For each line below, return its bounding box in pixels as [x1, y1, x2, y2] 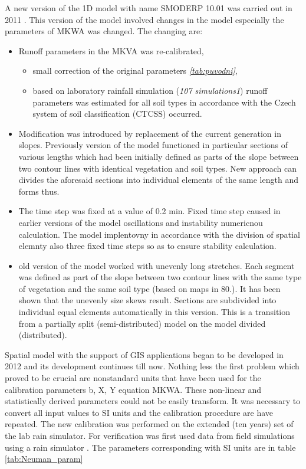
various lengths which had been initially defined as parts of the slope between [18, 150, 299, 162]
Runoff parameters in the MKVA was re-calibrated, [18, 44, 204, 57]
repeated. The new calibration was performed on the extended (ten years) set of [5, 418, 294, 430]
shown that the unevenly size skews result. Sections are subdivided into [18, 294, 277, 306]
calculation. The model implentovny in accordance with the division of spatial [18, 228, 300, 240]
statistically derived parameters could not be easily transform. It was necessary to [5, 395, 301, 407]
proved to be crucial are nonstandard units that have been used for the [5, 372, 261, 384]
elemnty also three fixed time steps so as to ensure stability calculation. [18, 240, 277, 252]
